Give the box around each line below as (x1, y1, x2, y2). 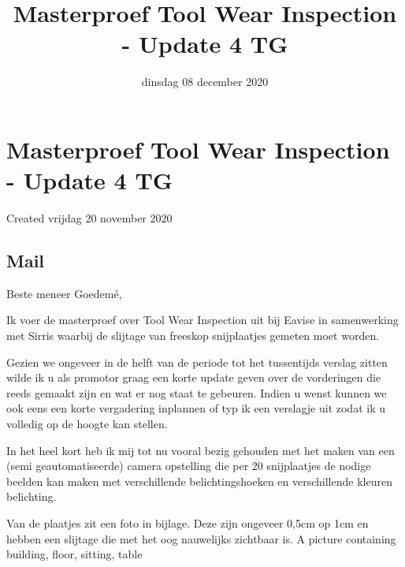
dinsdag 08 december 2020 (141, 73, 269, 90)
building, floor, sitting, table (6, 546, 143, 562)
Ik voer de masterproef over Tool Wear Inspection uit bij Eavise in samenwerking (6, 311, 399, 328)
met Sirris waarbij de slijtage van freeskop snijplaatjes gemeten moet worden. (6, 327, 380, 344)
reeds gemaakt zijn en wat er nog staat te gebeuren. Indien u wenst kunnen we (6, 384, 387, 401)
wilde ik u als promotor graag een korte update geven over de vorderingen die (6, 369, 381, 386)
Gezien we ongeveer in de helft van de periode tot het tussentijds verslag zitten (6, 353, 388, 370)
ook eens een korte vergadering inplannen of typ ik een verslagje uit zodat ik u (6, 400, 385, 416)
